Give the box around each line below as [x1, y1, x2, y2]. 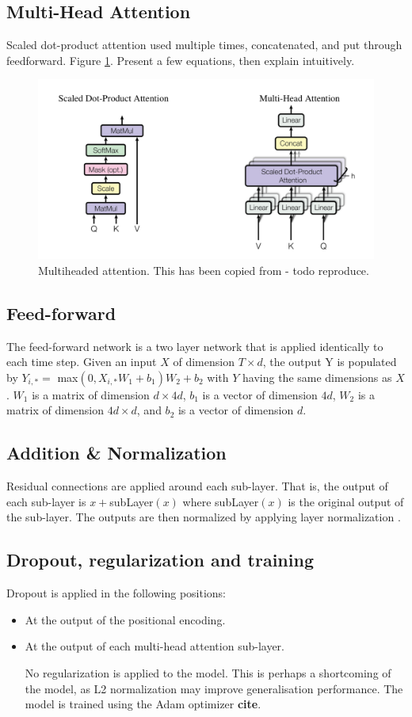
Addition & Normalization [6, 440, 227, 465]
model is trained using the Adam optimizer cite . [25, 696, 261, 712]
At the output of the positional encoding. [25, 611, 226, 627]
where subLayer [182, 493, 259, 509]
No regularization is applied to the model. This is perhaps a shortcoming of [25, 665, 391, 681]
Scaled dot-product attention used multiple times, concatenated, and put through [6, 36, 402, 53]
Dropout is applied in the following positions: [6, 585, 227, 601]
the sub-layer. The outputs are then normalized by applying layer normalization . [6, 509, 401, 525]
